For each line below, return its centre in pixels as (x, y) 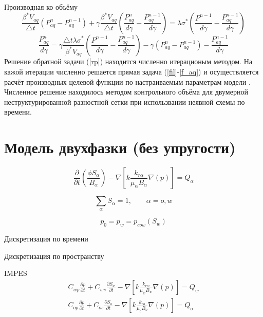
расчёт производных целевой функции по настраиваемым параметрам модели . (127, 81)
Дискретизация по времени (46, 239)
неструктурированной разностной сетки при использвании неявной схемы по (125, 101)
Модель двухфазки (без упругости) (120, 147)
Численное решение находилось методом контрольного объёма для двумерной (126, 92)
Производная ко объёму (41, 7)
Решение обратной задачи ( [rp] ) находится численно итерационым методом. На (128, 61)
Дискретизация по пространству (54, 256)
